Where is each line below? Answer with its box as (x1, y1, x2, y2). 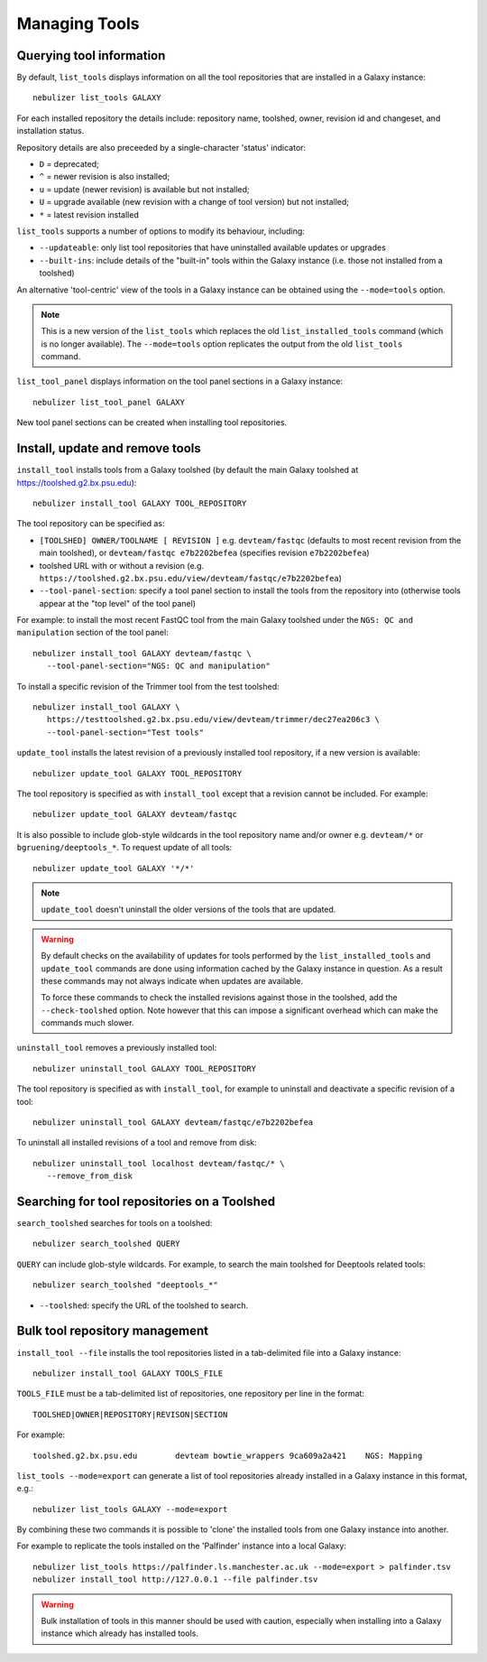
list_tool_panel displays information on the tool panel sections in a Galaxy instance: (16, 376, 343, 387)
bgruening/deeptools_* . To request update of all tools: (16, 842, 233, 853)
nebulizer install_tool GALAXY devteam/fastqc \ (32, 648, 252, 658)
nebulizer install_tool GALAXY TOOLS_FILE (32, 1368, 224, 1379)
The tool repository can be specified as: (16, 518, 165, 529)
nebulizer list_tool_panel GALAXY (32, 397, 185, 407)
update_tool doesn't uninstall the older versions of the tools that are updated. (41, 904, 336, 915)
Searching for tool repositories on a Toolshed (16, 1194, 275, 1209)
